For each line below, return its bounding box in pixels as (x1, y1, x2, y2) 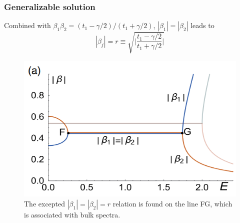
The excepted (24, 198, 65, 209)
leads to (190, 20, 214, 31)
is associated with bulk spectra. (24, 209, 120, 220)
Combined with (4, 20, 51, 31)
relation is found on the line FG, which (112, 198, 232, 209)
